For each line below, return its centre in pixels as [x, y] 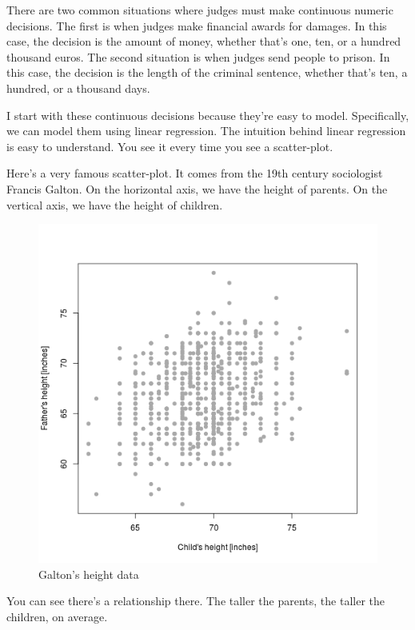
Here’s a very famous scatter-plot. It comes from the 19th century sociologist [195, 173]
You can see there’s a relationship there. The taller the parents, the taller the [196, 601]
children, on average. [57, 616]
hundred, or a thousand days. [78, 88]
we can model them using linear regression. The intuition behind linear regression [206, 131]
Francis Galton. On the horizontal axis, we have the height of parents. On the [197, 188]
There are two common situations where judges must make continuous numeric [200, 10]
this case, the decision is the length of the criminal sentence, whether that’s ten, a [207, 72]
